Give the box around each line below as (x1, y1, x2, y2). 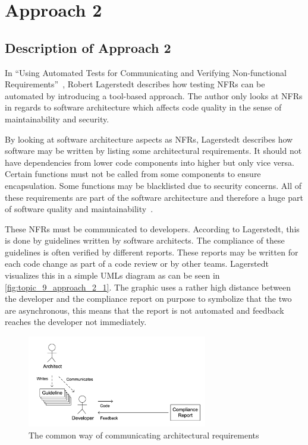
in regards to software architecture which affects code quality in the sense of (5, 101, 282, 113)
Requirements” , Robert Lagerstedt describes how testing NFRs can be (5, 78, 265, 90)
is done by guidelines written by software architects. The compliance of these (5, 234, 285, 247)
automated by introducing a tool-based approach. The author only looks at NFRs (5, 89, 303, 102)
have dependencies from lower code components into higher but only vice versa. (5, 156, 294, 168)
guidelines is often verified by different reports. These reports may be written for (5, 245, 298, 258)
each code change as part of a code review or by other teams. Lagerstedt (5, 257, 269, 270)
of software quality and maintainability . (5, 203, 153, 215)
